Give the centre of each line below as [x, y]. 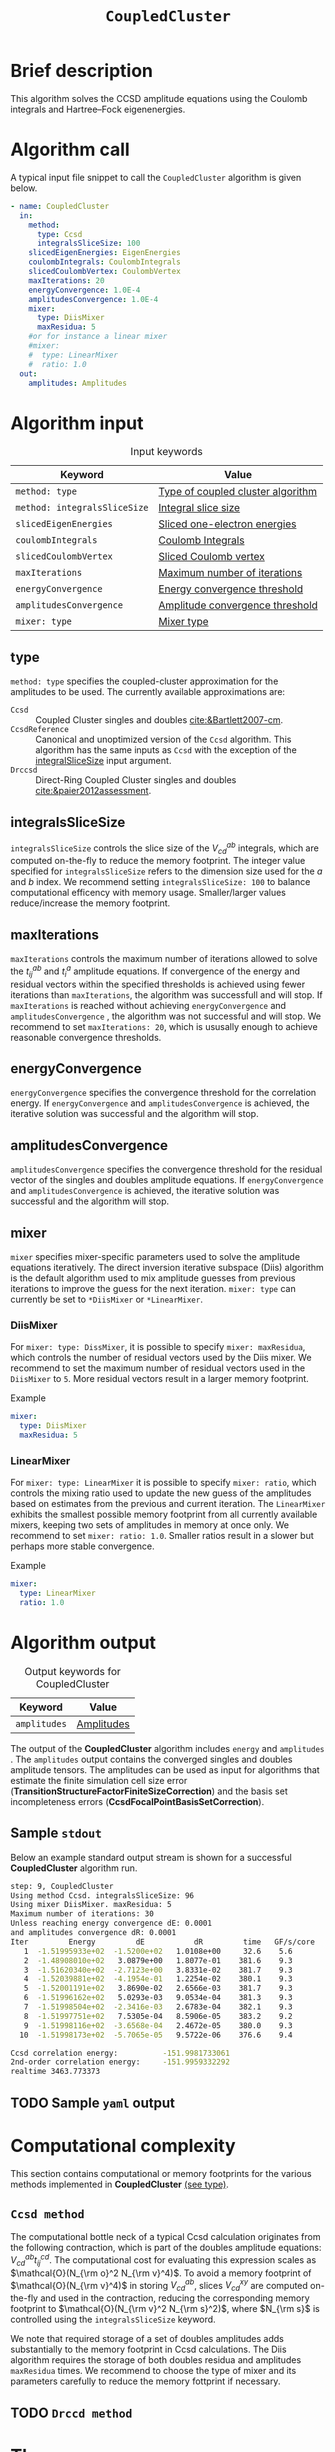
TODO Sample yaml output [92, 2102]
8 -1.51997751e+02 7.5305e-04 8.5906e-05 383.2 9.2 [158, 2016]
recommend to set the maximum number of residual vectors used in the [158, 1368]
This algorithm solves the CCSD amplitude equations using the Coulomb [159, 98]
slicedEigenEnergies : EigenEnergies [105, 253]
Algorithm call [70, 149]
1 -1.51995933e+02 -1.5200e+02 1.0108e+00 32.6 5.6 [158, 1951]
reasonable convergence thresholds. [86, 1037]
